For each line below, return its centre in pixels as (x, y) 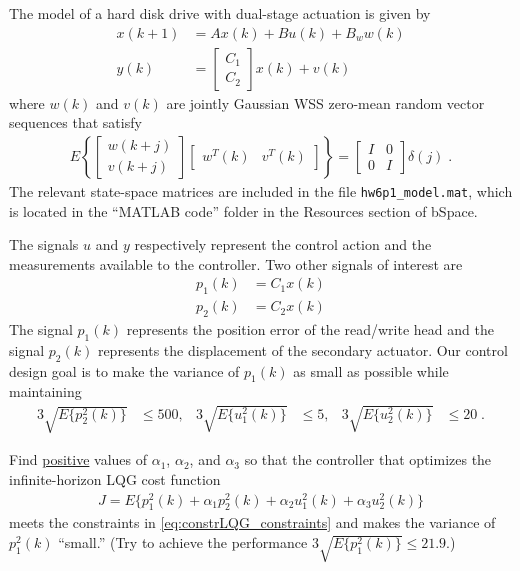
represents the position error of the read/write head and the (310, 328)
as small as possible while (371, 370)
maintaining (45, 391)
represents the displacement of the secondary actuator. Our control (302, 349)
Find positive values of (78, 459)
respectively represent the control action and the (283, 244)
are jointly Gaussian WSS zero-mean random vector (325, 102)
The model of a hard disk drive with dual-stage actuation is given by (220, 13)
